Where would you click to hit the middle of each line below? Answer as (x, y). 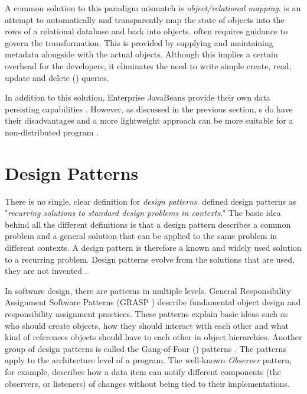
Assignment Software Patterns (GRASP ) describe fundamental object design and (153, 302)
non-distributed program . (52, 132)
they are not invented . (46, 271)
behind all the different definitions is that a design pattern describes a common (148, 224)
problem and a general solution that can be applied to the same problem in (141, 236)
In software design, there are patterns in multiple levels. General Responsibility (148, 290)
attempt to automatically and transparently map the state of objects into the (145, 19)
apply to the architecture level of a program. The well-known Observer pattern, (148, 360)
